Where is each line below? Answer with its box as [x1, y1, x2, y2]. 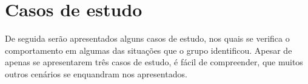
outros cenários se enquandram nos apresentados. [5, 67, 187, 80]
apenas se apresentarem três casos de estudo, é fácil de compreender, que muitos [5, 56, 303, 68]
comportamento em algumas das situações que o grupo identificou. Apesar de [5, 44, 292, 56]
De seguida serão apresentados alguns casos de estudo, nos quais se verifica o [5, 32, 290, 45]
